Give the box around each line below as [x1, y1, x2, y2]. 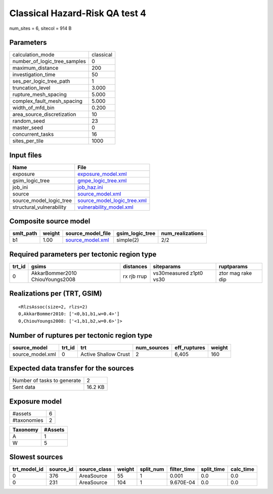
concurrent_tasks [12, 131, 54, 138]
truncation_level [12, 84, 51, 91]
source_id [49, 466, 73, 473]
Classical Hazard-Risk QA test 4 [9, 8, 147, 19]
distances [123, 263, 148, 270]
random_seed [12, 118, 45, 125]
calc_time [231, 466, 255, 473]
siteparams [153, 263, 181, 270]
